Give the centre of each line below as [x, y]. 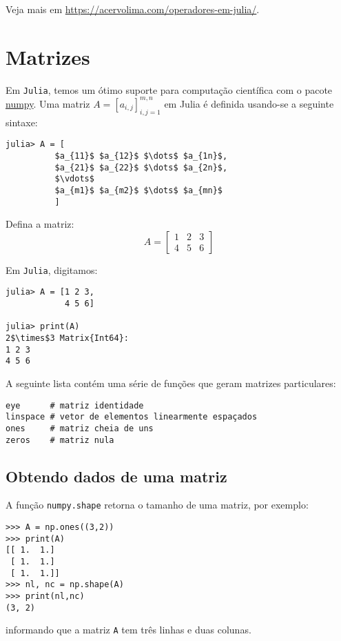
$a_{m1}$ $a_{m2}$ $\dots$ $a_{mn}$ [138, 190]
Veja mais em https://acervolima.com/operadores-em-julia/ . [133, 9]
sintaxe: [22, 122]
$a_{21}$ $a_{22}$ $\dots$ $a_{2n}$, [141, 167]
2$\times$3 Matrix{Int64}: [67, 338]
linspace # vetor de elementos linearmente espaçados [132, 417]
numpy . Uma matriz [48, 103]
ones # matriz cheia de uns [80, 428]
